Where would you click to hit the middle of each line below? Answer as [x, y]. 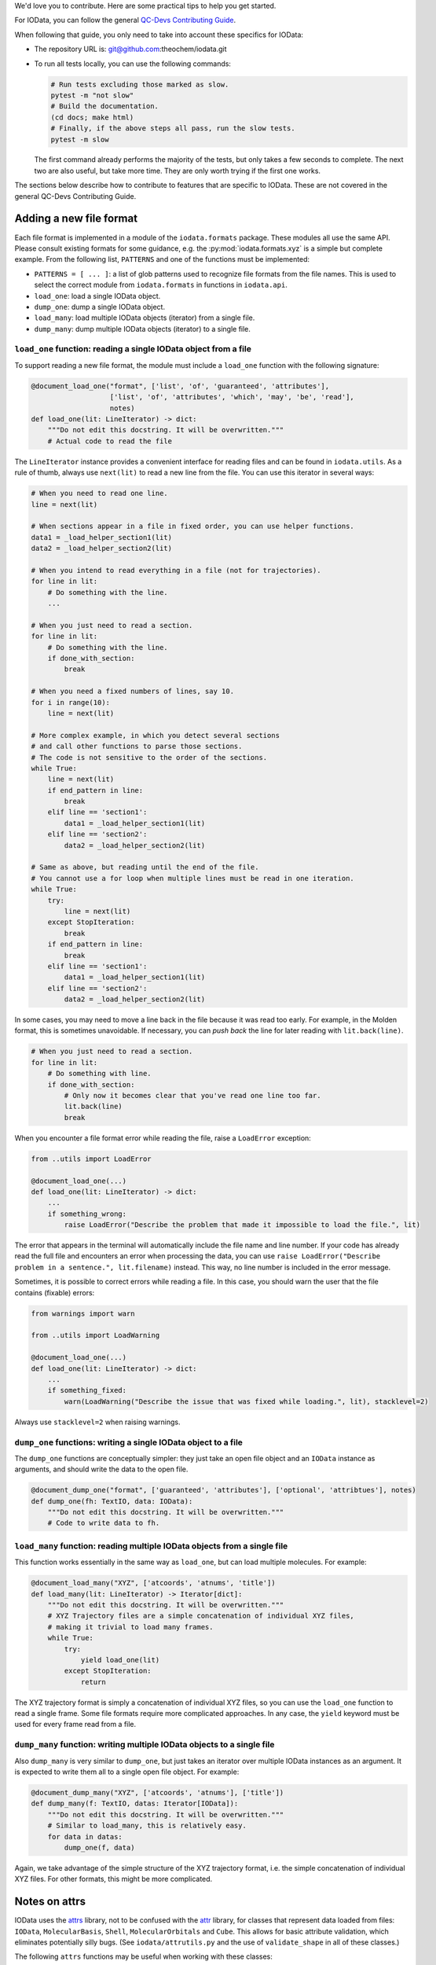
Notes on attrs [50, 1902]
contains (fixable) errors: [55, 1292]
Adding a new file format [76, 219]
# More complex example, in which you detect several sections [156, 735]
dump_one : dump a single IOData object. [99, 307]
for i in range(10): [70, 702]
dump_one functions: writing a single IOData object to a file [129, 1442]
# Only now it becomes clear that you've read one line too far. [192, 1096]
